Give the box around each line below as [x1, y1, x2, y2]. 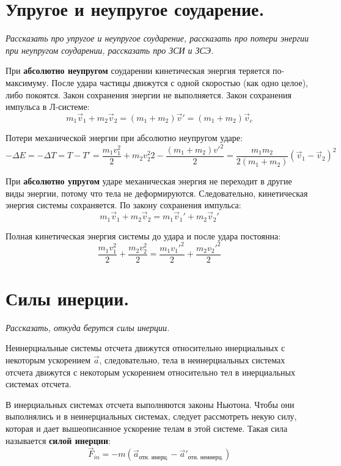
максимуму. [5, 76, 49, 89]
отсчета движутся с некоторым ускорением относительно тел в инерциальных [5, 365, 295, 378]
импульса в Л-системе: [5, 100, 90, 113]
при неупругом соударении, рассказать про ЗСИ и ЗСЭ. [5, 43, 214, 56]
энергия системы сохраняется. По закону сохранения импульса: [5, 198, 241, 211]
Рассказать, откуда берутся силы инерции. [5, 321, 170, 333]
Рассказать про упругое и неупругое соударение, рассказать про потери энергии [5, 32, 309, 45]
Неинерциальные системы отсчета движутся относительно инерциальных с [5, 341, 285, 354]
